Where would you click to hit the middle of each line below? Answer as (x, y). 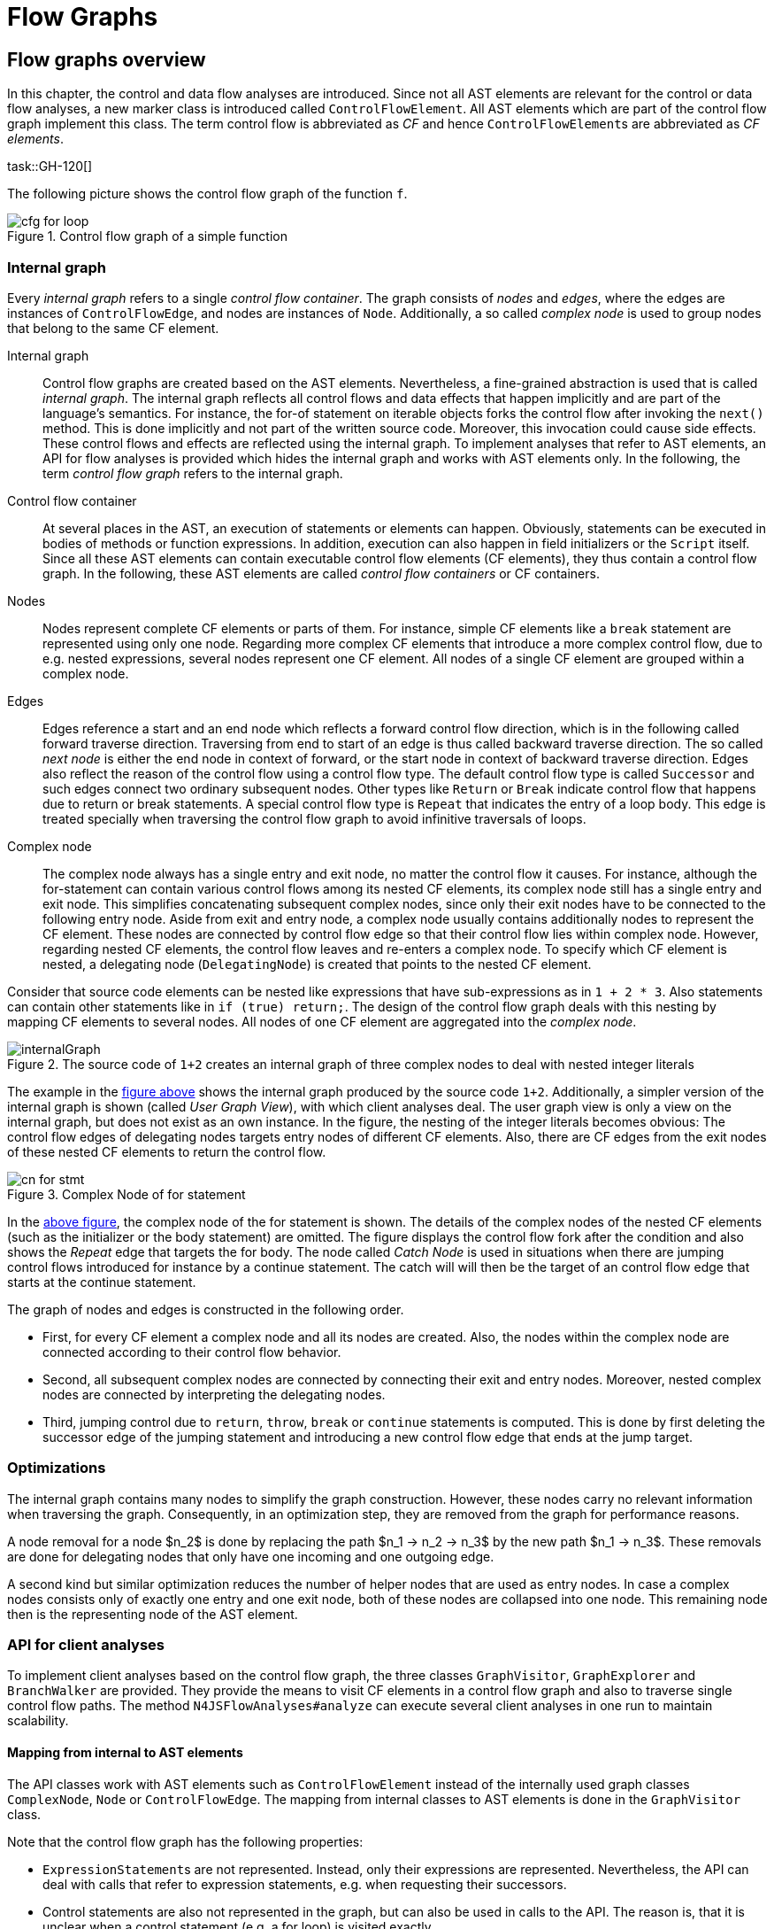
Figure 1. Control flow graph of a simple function (147, 236)
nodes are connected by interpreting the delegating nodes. (214, 1394)
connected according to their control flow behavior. (192, 1352)
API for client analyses (86, 1645)
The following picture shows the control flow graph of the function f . (207, 194)
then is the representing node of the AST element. (153, 1614)
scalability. (38, 1721)
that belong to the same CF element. (113, 328)
